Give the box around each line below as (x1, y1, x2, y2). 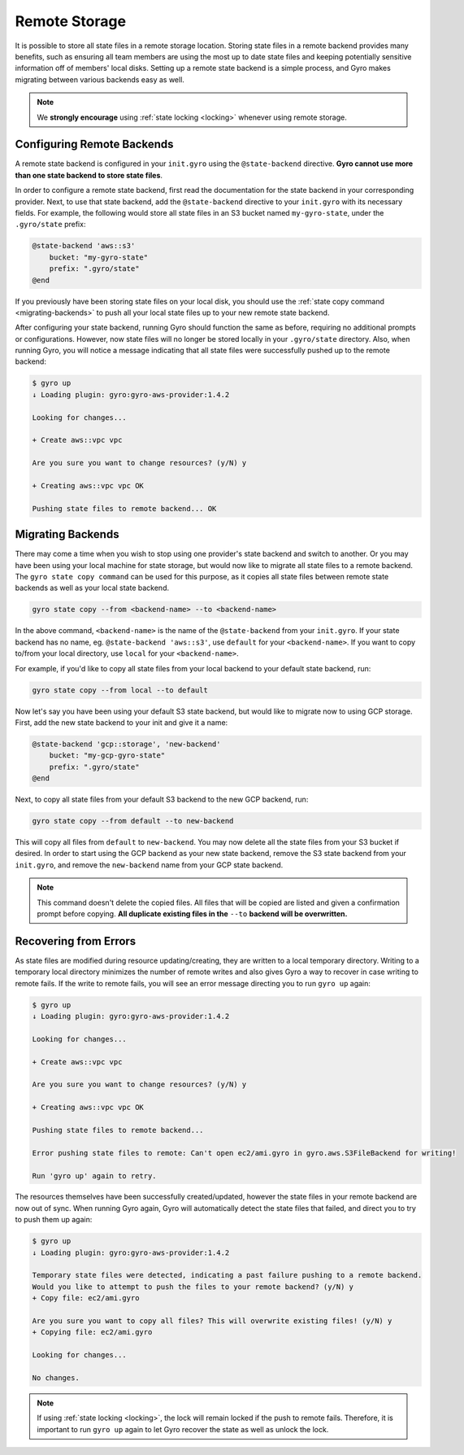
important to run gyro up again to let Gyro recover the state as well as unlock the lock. (37, 1424, 329, 1434)
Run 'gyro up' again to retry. (32, 1171, 158, 1180)
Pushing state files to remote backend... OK (32, 504, 217, 513)
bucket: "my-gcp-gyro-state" (49, 751, 166, 760)
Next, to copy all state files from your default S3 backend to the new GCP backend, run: (15, 794, 309, 805)
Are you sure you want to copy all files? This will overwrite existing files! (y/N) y (32, 1316, 392, 1326)
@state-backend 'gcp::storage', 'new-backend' (32, 739, 221, 749)
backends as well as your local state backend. (15, 583, 170, 593)
